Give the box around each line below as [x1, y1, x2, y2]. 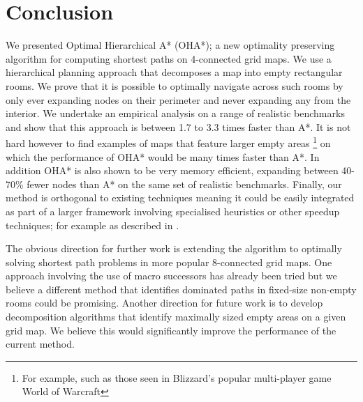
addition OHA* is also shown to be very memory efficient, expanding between [6, 163, 339, 178]
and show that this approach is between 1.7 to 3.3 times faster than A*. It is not [6, 119, 351, 134]
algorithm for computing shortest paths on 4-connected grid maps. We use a [6, 51, 332, 65]
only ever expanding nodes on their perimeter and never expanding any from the [6, 92, 351, 107]
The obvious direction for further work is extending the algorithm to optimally [6, 241, 342, 256]
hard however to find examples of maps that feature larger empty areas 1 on [6, 134, 331, 150]
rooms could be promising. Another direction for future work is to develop [6, 295, 323, 310]
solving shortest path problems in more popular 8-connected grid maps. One [6, 254, 332, 269]
